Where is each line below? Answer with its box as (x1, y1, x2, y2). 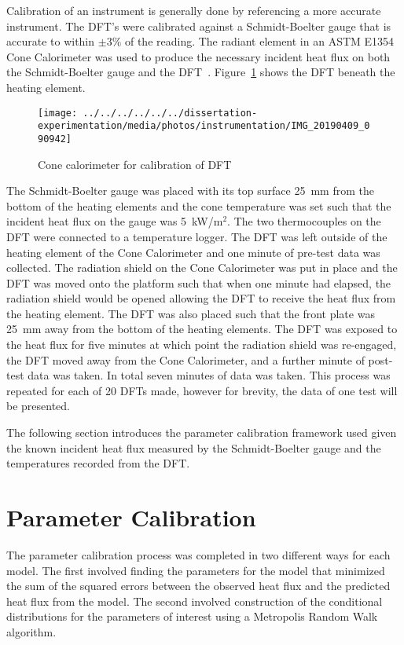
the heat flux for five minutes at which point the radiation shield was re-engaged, (6, 336, 397, 353)
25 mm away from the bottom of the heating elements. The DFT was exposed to (6, 321, 398, 337)
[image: (38, 107, 78, 119)
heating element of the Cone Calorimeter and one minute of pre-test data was (6, 244, 380, 260)
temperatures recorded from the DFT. (6, 455, 190, 471)
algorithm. (6, 623, 57, 640)
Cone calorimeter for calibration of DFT (38, 156, 232, 172)
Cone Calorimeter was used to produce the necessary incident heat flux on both (6, 48, 391, 64)
